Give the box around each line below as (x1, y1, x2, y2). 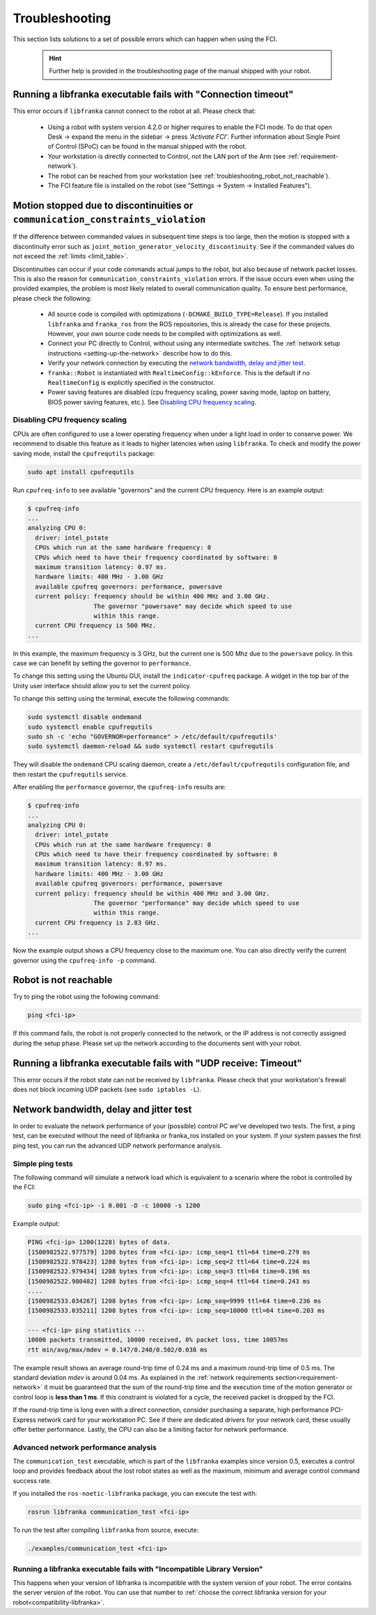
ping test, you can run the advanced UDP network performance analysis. (13, 1141, 222, 1150)
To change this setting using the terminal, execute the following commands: (13, 695, 230, 703)
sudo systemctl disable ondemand (27, 713, 142, 721)
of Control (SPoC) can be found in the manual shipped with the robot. (47, 142, 247, 151)
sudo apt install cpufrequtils (27, 468, 135, 476)
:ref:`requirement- (287, 152, 339, 160)
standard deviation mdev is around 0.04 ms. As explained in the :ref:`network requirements (13, 1373, 274, 1381)
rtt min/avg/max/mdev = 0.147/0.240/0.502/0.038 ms (27, 1346, 208, 1354)
